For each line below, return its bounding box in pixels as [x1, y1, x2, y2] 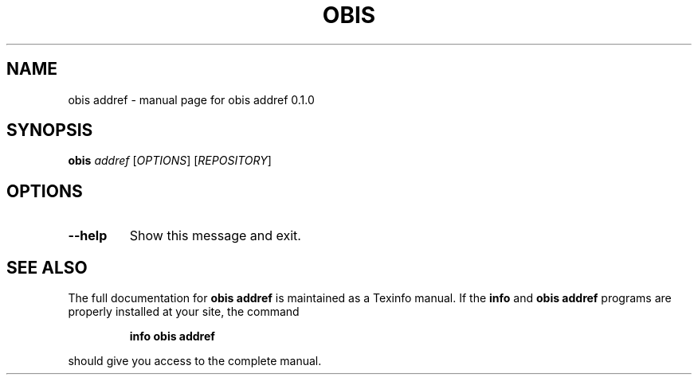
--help [68, 227, 108, 244]
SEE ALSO [6, 257, 88, 278]
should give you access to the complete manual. [68, 354, 322, 368]
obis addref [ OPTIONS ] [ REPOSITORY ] [68, 154, 272, 168]
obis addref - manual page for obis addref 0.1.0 [68, 92, 315, 107]
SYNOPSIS [6, 120, 93, 141]
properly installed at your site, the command [68, 305, 300, 319]
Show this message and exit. [129, 227, 301, 244]
